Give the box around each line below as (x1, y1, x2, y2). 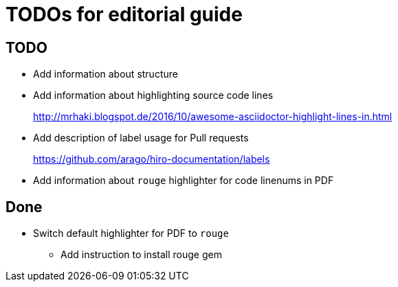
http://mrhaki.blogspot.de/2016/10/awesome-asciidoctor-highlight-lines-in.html (33, 111, 393, 123)
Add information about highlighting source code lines (33, 89, 274, 102)
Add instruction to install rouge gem (60, 249, 222, 261)
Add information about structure (33, 68, 178, 80)
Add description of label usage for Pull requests (33, 132, 249, 144)
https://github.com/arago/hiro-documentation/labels (33, 153, 270, 165)
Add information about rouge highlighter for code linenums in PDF (33, 174, 334, 187)
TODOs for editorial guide (5, 3, 243, 26)
